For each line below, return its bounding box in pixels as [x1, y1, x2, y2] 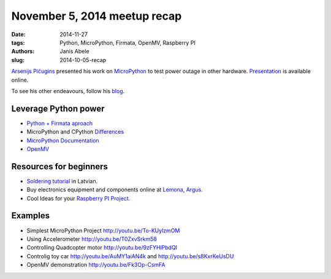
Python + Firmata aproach [26, 120, 93, 127]
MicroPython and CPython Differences [26, 128, 124, 136]
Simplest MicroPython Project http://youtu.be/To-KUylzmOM [26, 227, 180, 234]
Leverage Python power [11, 103, 105, 113]
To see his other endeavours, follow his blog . [11, 87, 125, 94]
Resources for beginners [11, 161, 108, 172]
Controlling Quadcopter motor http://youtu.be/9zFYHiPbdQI [26, 244, 178, 251]
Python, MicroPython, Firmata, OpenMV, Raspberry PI [59, 39, 196, 46]
